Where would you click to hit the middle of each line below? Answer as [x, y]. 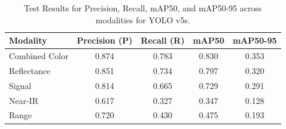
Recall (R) [163, 40]
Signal [20, 85]
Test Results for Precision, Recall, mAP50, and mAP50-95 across [143, 8]
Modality [28, 40]
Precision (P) [105, 40]
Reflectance [30, 70]
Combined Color [39, 56]
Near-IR [24, 100]
